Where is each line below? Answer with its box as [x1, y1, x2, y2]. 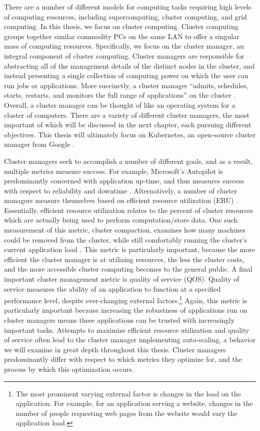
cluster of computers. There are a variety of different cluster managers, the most [4, 109, 250, 120]
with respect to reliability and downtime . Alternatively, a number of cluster [4, 185, 237, 195]
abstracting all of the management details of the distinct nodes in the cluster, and [4, 60, 255, 71]
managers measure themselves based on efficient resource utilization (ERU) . [4, 195, 238, 205]
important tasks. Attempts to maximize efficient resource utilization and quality [4, 324, 249, 335]
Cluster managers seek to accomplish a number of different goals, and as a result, [4, 155, 253, 166]
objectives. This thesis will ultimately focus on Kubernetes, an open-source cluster [4, 129, 256, 139]
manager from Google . [4, 139, 74, 149]
